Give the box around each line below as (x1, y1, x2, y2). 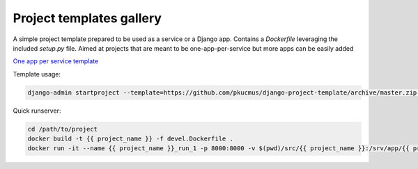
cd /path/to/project (27, 125, 98, 133)
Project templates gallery (13, 10, 162, 26)
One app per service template (13, 57, 99, 65)
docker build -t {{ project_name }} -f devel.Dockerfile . (27, 135, 233, 143)
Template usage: (13, 70, 61, 78)
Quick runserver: (13, 106, 61, 115)
